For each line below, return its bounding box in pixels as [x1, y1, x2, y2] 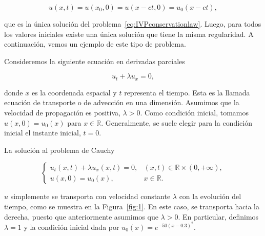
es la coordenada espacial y [31, 87, 117, 97]
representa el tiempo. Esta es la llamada [124, 87, 250, 97]
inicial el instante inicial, [4, 127, 81, 138]
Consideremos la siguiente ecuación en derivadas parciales [4, 55, 185, 66]
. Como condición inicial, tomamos [140, 107, 249, 118]
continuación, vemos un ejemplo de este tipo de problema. [4, 38, 186, 49]
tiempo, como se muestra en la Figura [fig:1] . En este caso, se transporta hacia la [4, 201, 259, 211]
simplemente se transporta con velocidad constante [10, 191, 171, 202]
